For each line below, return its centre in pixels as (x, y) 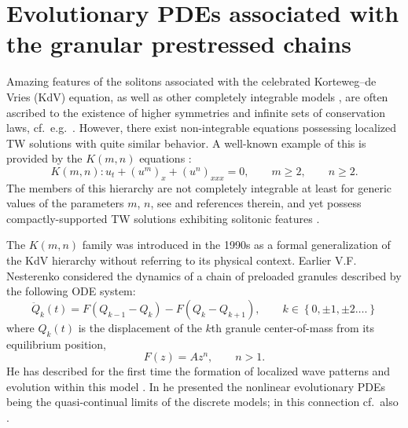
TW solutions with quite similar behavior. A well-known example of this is (186, 143)
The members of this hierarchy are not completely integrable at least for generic (199, 187)
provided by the (44, 158)
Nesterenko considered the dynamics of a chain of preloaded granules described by (204, 275)
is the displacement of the (140, 327)
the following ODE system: (71, 291)
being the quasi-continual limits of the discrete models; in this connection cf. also (202, 402)
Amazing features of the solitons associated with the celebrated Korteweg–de (191, 81)
